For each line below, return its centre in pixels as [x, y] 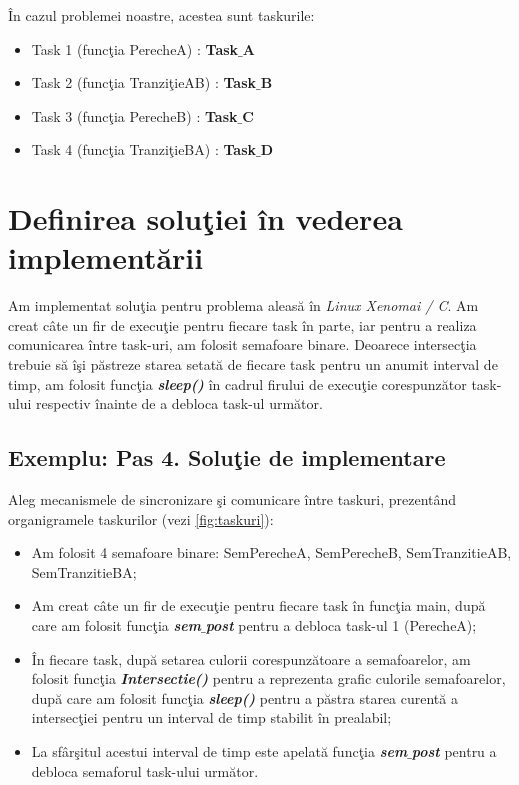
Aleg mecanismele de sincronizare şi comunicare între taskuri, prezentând [232, 499]
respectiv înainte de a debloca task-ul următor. [179, 403]
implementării [106, 257]
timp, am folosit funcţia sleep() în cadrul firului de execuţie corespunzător [237, 383]
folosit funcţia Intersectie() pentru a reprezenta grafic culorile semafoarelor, [268, 678]
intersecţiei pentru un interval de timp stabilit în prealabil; [211, 717]
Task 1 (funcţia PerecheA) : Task [135, 48]
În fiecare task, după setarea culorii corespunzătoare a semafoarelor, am [251, 658]
